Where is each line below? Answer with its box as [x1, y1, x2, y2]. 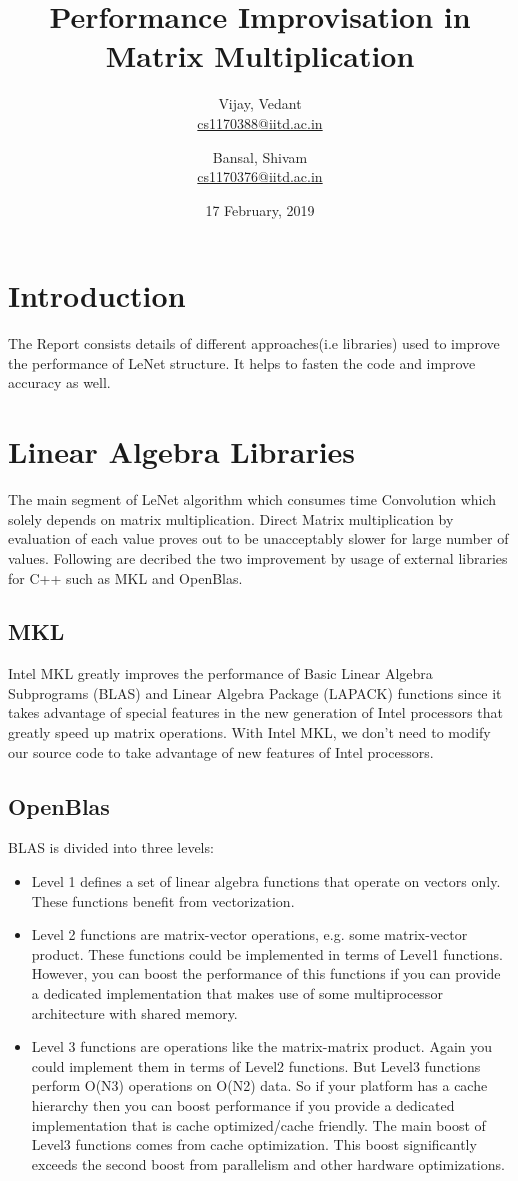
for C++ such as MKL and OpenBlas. [8, 567, 243, 588]
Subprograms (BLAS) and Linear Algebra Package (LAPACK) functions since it [8, 682, 502, 703]
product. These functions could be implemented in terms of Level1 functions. [31, 943, 503, 964]
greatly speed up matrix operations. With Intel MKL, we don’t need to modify [8, 722, 491, 743]
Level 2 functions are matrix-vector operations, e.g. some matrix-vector [31, 924, 468, 945]
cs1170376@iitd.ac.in [197, 166, 323, 187]
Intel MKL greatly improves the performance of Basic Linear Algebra [8, 663, 433, 684]
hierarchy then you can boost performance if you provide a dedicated [31, 1095, 455, 1115]
